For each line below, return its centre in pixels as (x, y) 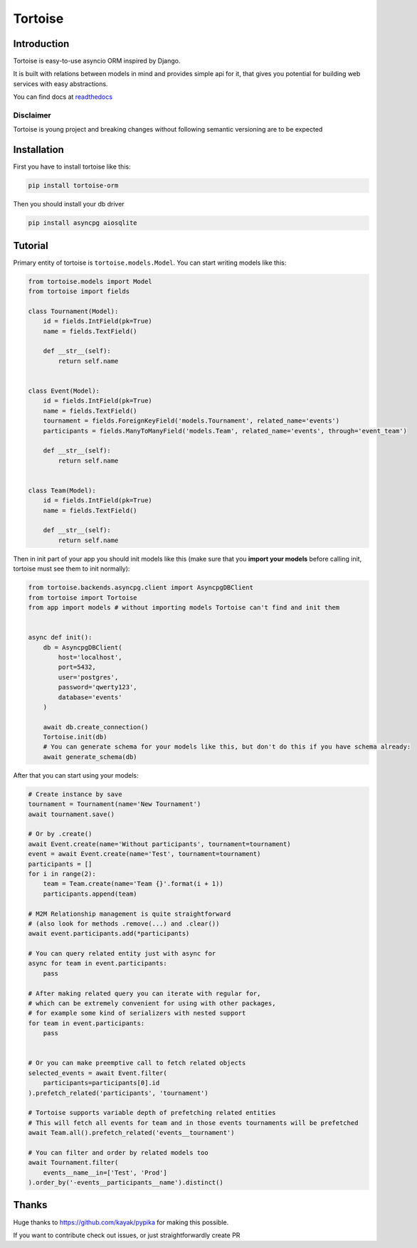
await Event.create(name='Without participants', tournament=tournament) (159, 844)
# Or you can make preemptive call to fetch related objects (137, 1063)
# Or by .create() (60, 834)
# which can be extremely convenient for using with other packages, (152, 1004)
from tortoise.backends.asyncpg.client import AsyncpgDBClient (141, 588)
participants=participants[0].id (101, 1083)
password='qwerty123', (98, 687)
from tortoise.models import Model (90, 281)
